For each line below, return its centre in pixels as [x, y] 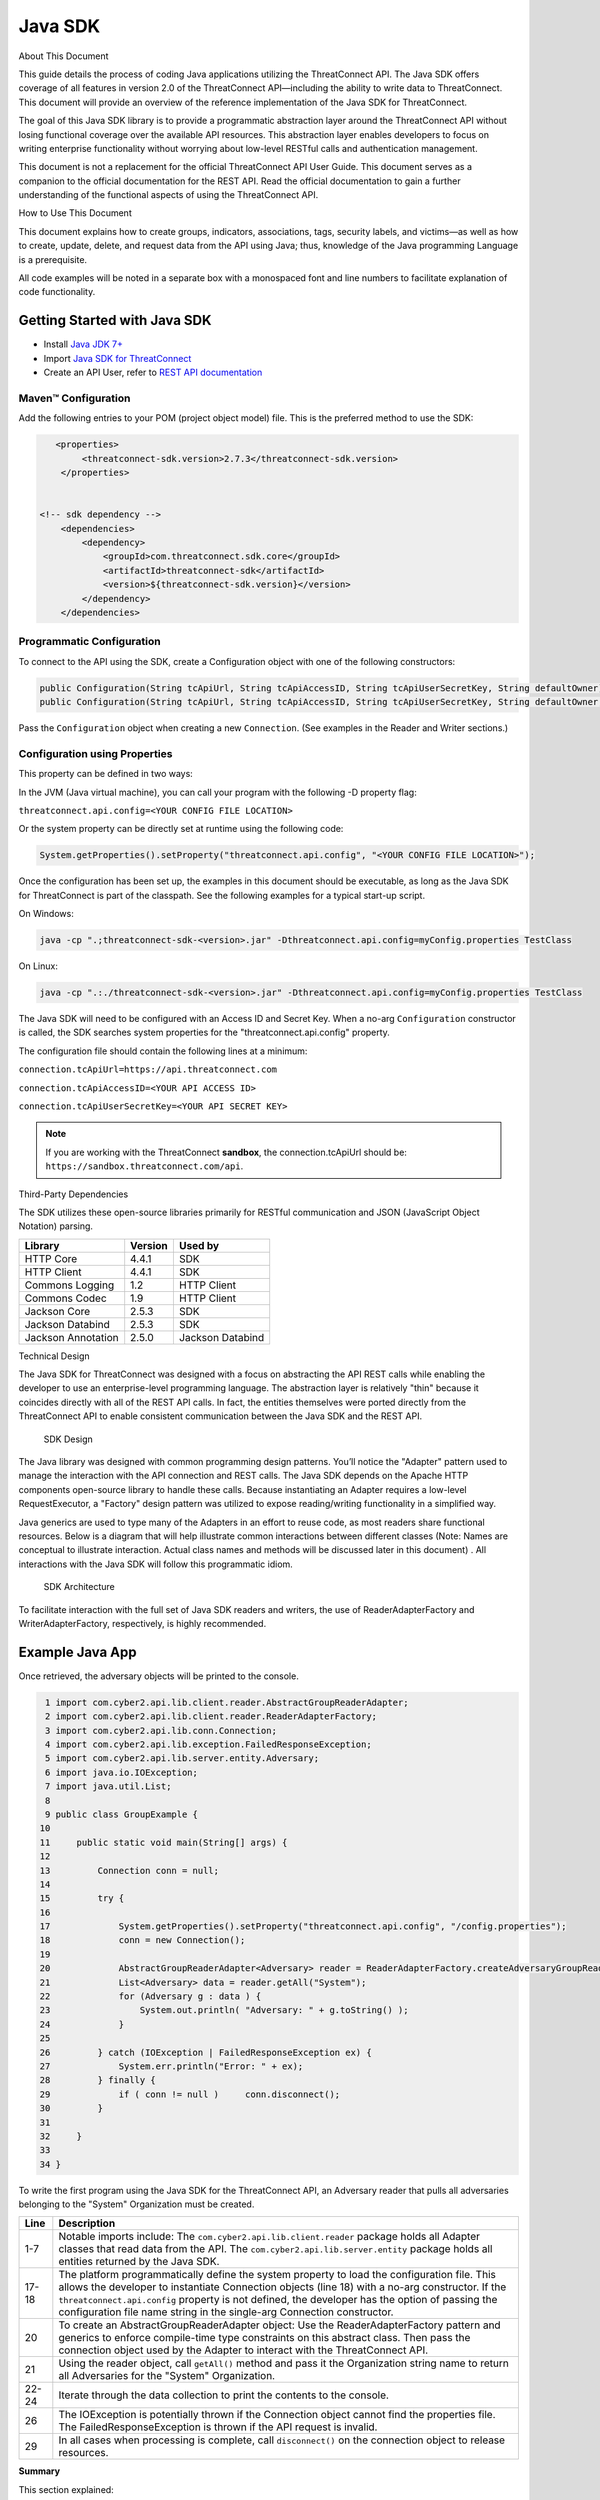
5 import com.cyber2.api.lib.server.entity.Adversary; [182, 1758]
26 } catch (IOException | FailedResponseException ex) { [205, 2052]
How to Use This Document [75, 213]
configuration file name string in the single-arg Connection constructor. [226, 2312]
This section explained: [66, 2489]
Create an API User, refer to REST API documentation [153, 372]
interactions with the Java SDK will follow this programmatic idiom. [156, 1564]
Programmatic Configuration [89, 642]
